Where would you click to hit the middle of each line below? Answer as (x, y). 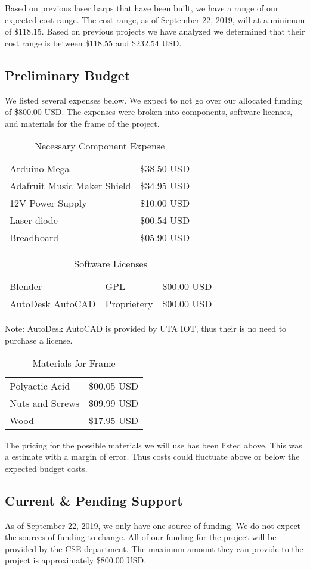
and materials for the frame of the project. (82, 123)
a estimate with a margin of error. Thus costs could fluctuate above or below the (152, 457)
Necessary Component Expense (100, 146)
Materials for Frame (74, 363)
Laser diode (34, 220)
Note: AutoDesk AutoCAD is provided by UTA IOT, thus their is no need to (146, 328)
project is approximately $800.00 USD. (76, 560)
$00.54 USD (165, 220)
